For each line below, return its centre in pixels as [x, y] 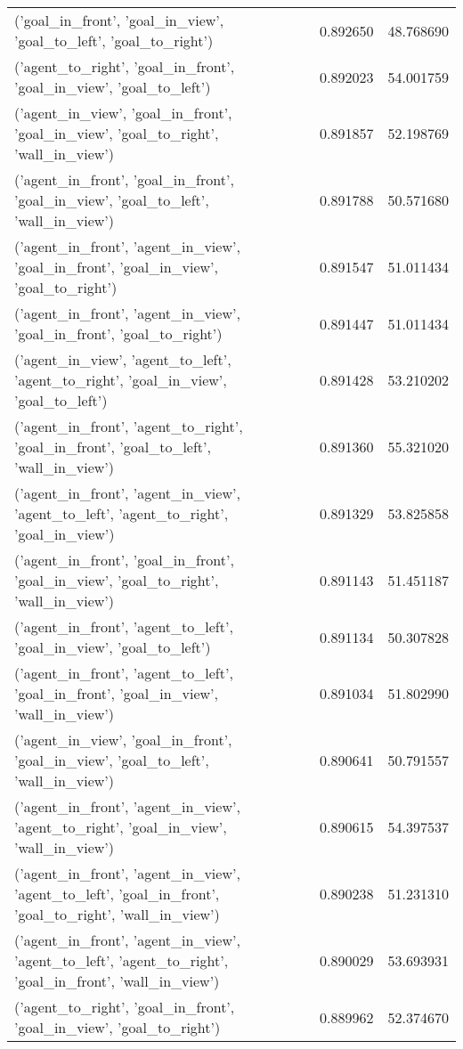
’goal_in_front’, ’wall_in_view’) [117, 981]
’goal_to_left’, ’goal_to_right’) [114, 41]
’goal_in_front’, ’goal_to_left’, [113, 447]
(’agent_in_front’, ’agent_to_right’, [129, 426]
